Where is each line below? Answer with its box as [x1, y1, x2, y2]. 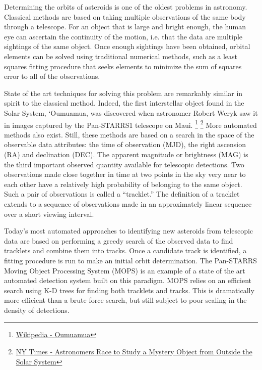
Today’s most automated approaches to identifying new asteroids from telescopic [4, 225, 253, 236]
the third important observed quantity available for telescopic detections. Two [4, 159, 244, 169]
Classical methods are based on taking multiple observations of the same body [4, 11, 246, 22]
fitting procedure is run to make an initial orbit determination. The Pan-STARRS [4, 255, 257, 265]
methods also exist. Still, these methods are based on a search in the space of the [4, 129, 254, 140]
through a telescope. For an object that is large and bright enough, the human [4, 21, 246, 32]
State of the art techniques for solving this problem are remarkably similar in [4, 87, 243, 98]
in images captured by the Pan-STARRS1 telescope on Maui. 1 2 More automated [4, 118, 257, 130]
